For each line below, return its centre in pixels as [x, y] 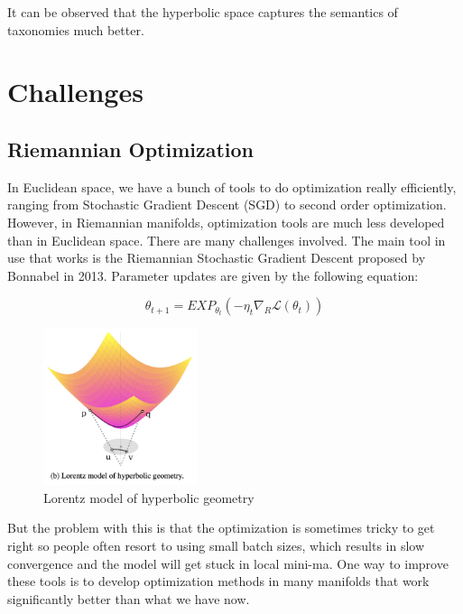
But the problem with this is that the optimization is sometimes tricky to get [221, 528]
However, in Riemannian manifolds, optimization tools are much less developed [226, 222]
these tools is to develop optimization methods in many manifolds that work [218, 581]
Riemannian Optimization [130, 149]
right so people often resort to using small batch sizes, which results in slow [216, 545]
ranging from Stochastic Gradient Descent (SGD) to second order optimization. [227, 205]
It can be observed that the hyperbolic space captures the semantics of [203, 12]
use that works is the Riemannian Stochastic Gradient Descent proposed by [217, 258]
